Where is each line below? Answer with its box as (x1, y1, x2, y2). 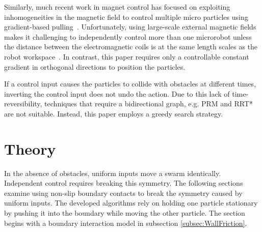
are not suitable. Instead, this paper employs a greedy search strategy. (4, 108, 223, 119)
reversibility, (4, 98, 42, 109)
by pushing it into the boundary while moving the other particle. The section (4, 208, 245, 218)
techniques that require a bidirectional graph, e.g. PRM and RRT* (44, 98, 253, 109)
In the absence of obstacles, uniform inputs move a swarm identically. (4, 167, 221, 178)
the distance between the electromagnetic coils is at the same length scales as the (4, 41, 258, 52)
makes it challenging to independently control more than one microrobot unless (4, 31, 252, 42)
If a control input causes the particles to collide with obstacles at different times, (4, 78, 256, 89)
